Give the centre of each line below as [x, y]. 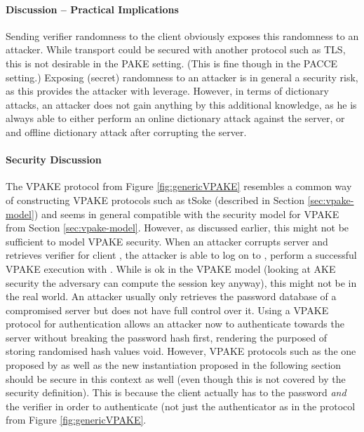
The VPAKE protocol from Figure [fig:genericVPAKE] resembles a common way [179, 186]
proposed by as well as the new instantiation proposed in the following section [174, 365]
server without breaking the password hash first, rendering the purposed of [167, 337]
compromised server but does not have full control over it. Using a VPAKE [167, 310]
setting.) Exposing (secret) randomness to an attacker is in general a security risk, [182, 77]
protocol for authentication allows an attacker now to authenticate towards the [175, 324]
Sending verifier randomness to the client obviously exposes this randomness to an [182, 35]
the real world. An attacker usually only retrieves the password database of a [171, 296]
